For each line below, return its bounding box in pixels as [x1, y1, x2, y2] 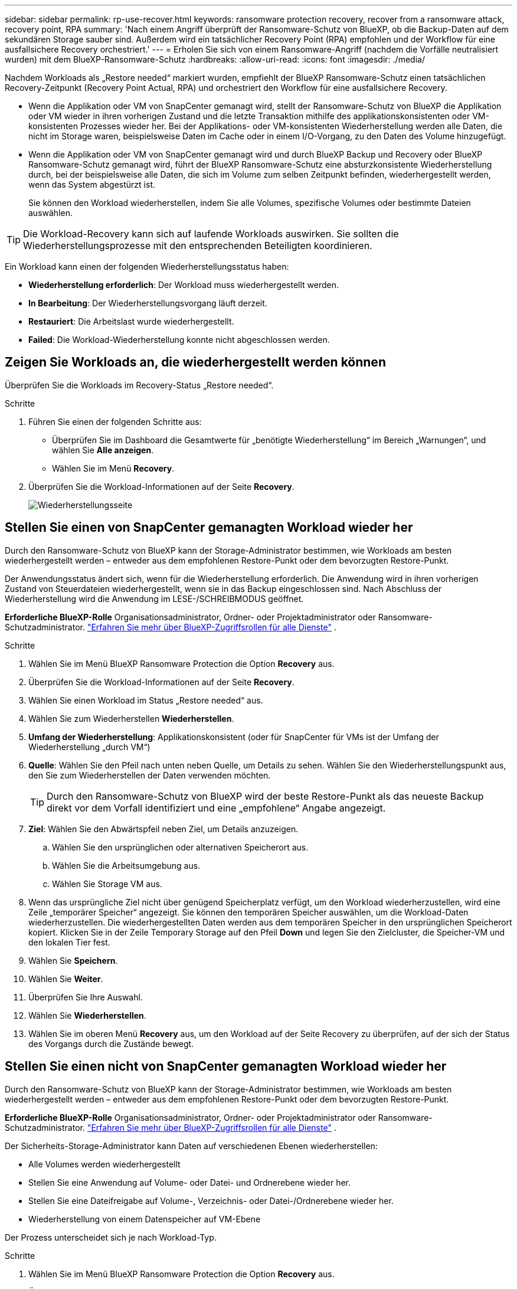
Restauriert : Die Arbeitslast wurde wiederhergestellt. [28, 316, 234, 326]
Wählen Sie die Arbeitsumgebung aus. [52, 860, 201, 871]
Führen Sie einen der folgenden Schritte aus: [28, 416, 202, 427]
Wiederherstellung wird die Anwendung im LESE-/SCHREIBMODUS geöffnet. [5, 593, 304, 604]
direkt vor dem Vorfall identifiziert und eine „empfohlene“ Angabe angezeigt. [47, 801, 386, 814]
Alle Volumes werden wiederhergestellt [28, 1159, 181, 1169]
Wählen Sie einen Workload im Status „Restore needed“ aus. [28, 695, 263, 705]
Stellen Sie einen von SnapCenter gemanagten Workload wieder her [5, 520, 413, 535]
